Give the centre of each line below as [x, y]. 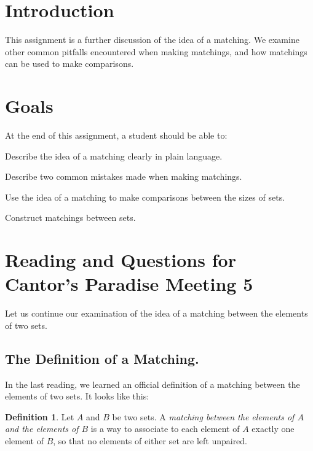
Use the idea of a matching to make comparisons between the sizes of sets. [145, 197]
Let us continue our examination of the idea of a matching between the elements [156, 313]
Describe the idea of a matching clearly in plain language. [114, 156]
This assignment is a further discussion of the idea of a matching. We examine [152, 40]
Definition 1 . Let [40, 416]
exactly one [273, 429]
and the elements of [42, 429]
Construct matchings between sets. [70, 218]
